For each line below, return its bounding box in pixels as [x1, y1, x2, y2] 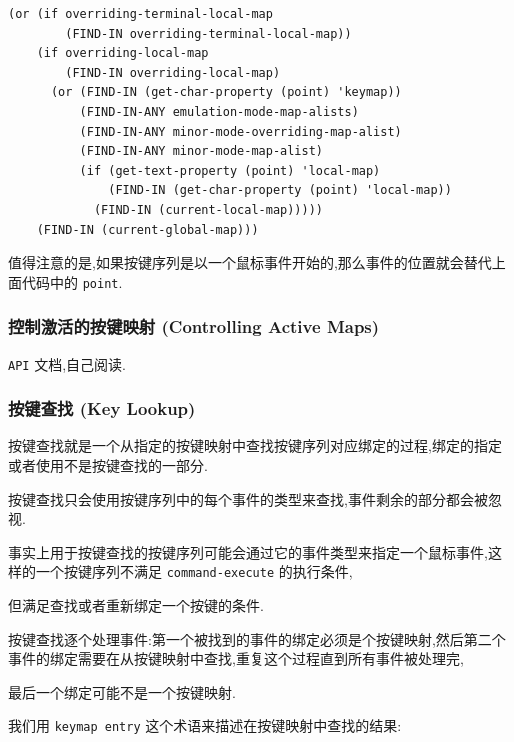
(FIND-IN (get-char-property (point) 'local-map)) [108, 183, 452, 198]
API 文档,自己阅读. [8, 353, 126, 374]
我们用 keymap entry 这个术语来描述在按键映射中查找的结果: [8, 715, 402, 736]
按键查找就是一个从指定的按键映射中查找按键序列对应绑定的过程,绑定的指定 [8, 435, 502, 456]
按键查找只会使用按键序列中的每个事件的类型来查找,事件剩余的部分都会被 [8, 488, 488, 509]
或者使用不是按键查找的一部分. [8, 455, 208, 476]
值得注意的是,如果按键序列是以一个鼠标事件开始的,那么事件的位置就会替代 [8, 252, 492, 273]
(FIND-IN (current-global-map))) [36, 222, 259, 237]
